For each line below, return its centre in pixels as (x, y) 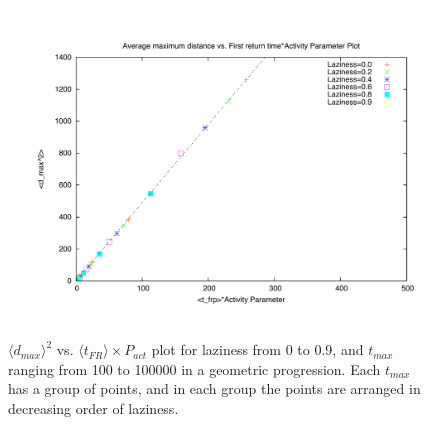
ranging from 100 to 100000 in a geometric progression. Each (194, 368)
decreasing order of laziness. (93, 407)
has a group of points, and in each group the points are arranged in (214, 388)
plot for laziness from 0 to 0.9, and (257, 349)
